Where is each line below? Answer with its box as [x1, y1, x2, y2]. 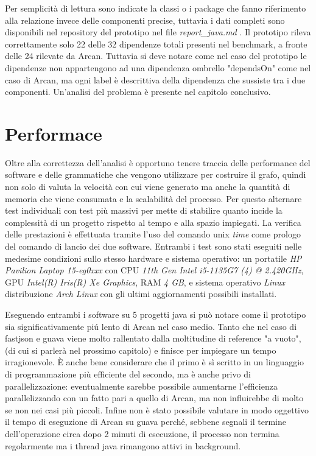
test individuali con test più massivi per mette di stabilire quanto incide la [5, 204, 283, 217]
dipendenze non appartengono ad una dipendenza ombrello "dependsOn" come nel [5, 61, 311, 74]
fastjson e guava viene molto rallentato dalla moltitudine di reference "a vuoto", [5, 332, 301, 345]
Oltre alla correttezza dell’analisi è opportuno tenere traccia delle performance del [5, 156, 311, 169]
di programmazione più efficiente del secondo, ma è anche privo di [5, 367, 251, 380]
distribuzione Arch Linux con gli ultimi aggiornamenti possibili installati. [5, 287, 277, 300]
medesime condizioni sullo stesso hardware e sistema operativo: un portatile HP [5, 251, 302, 264]
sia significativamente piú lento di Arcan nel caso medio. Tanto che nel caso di [5, 320, 297, 332]
